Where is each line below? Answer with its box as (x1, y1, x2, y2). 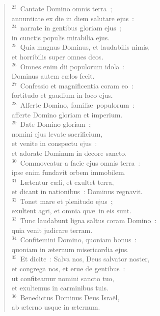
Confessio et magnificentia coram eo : (20, 80, 133, 90)
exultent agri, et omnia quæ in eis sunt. (11, 205, 132, 216)
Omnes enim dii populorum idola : (20, 61, 125, 71)
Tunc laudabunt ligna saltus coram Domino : (20, 215, 157, 226)
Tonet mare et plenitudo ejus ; (20, 196, 113, 206)
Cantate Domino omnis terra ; (20, 3, 112, 13)
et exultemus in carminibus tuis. (11, 283, 108, 293)
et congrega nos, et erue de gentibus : (11, 263, 125, 274)
